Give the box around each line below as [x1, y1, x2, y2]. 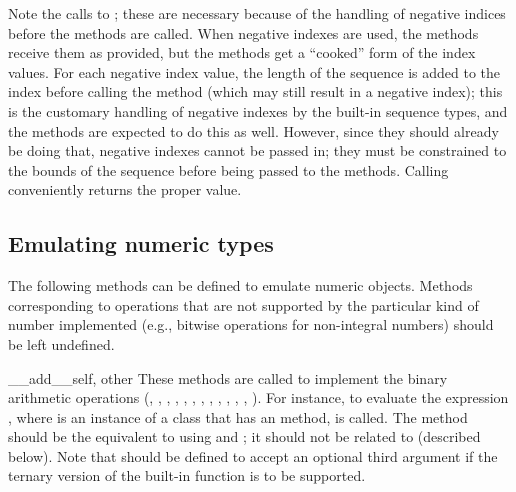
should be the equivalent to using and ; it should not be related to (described [8, 426, 481, 447]
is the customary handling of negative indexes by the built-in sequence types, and [8, 100, 508, 121]
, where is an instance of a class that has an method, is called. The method [8, 406, 468, 427]
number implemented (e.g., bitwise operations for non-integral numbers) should [8, 314, 494, 335]
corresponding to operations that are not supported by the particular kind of [8, 294, 479, 315]
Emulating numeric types [8, 228, 274, 259]
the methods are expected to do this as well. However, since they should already [8, 120, 499, 141]
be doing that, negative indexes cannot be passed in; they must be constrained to [8, 140, 507, 161]
